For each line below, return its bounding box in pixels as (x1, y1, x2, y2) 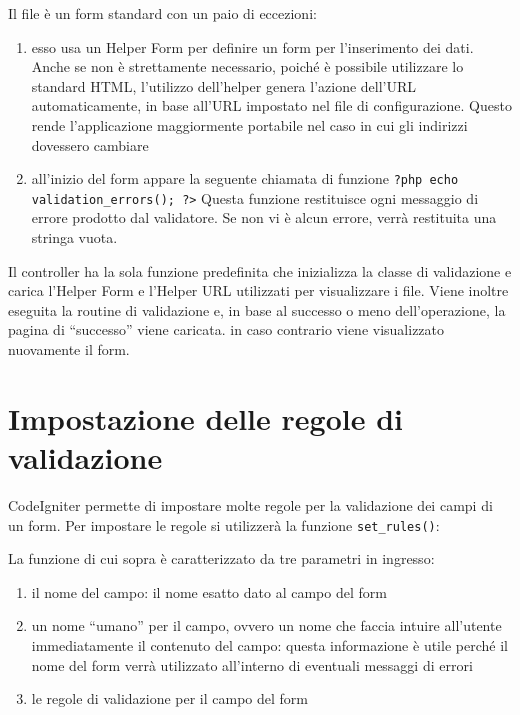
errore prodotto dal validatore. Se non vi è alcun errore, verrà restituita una (31, 207, 497, 228)
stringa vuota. (31, 227, 118, 248)
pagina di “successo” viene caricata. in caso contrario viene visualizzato (8, 319, 445, 340)
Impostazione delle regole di (8, 397, 403, 438)
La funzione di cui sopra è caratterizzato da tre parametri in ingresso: (8, 548, 435, 569)
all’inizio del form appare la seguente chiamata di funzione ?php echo (31, 168, 459, 189)
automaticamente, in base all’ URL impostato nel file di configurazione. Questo (31, 95, 512, 116)
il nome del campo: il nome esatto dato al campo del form (31, 581, 387, 602)
